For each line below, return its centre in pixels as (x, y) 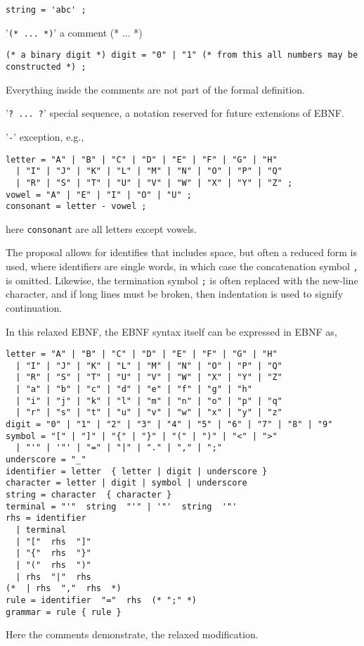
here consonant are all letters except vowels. (101, 228)
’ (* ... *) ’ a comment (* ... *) (74, 32)
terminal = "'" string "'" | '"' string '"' (122, 506)
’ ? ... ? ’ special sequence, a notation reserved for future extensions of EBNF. (175, 113)
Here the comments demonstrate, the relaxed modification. (132, 634)
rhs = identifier (46, 518)
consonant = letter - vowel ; (76, 207)
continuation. (34, 307)
